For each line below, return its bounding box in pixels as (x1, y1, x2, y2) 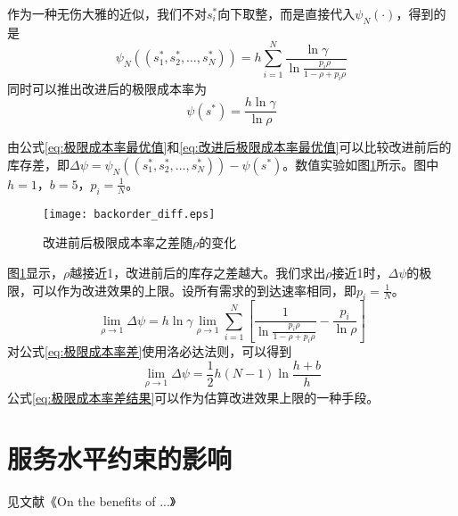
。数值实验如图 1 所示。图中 (282, 154, 439, 173)
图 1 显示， (7, 262, 63, 281)
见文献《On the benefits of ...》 (7, 492, 176, 511)
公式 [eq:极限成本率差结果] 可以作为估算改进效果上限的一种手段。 (7, 387, 380, 406)
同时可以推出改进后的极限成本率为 (7, 79, 207, 97)
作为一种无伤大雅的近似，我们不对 (7, 4, 207, 22)
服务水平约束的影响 (7, 440, 233, 477)
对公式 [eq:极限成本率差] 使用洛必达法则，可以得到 (7, 342, 292, 361)
